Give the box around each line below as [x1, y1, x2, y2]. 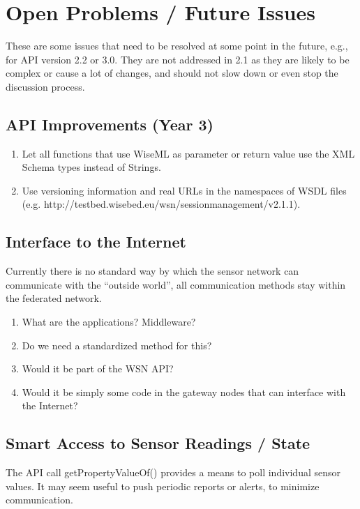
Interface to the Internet [6, 231, 186, 252]
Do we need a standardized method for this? [22, 337, 212, 352]
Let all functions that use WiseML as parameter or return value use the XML [22, 146, 355, 160]
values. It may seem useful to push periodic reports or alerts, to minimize [6, 478, 320, 493]
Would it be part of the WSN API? [22, 361, 174, 376]
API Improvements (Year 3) [6, 113, 213, 135]
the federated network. [6, 291, 102, 305]
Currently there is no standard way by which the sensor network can [6, 264, 299, 278]
